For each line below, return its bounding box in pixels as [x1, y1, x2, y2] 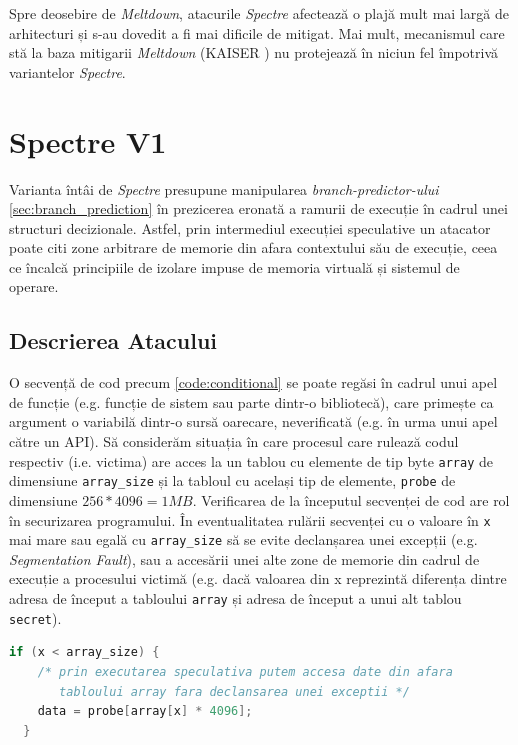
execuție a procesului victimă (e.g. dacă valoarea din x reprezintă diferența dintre [9, 568, 507, 589]
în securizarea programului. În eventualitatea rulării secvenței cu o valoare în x [9, 509, 491, 530]
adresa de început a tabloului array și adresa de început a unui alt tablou [9, 588, 462, 609]
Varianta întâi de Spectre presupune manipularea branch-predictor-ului [9, 178, 439, 199]
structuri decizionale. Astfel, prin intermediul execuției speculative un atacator [9, 217, 491, 238]
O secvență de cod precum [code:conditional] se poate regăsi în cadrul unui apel [9, 372, 498, 393]
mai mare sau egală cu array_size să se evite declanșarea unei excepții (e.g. [9, 529, 478, 550]
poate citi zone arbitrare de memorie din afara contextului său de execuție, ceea [9, 237, 498, 258]
